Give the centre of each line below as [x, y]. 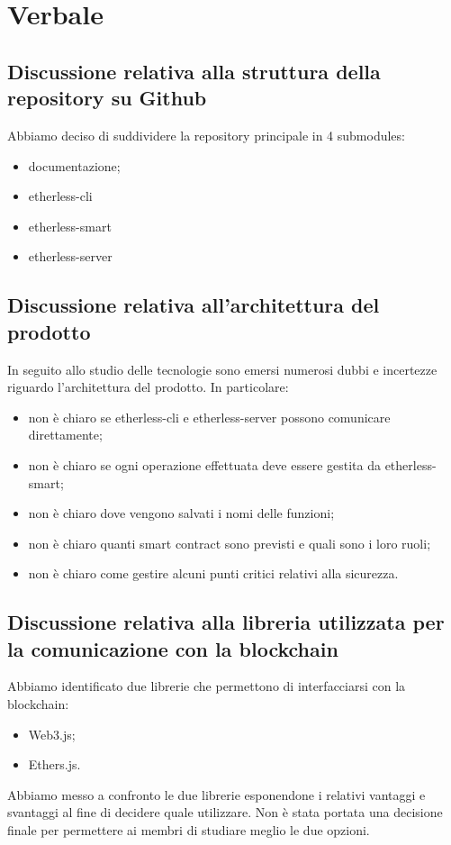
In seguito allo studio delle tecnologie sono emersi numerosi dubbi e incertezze [222, 369]
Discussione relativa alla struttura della [194, 71]
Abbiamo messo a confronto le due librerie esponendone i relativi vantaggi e [216, 794]
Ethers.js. [54, 764]
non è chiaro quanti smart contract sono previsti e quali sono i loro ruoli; [230, 543]
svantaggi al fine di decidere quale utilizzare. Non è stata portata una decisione [225, 812]
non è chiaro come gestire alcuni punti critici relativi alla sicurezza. [213, 573]
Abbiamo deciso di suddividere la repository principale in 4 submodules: [206, 135]
